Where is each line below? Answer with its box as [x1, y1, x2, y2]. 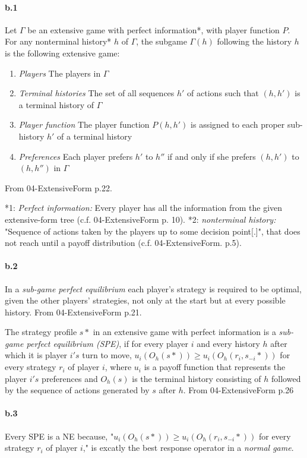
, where [105, 361, 132, 373]
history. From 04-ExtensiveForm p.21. [5, 305, 142, 318]
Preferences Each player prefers [18, 150, 133, 162]
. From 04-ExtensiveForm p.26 [183, 384, 294, 396]
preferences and [42, 372, 98, 384]
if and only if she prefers [167, 150, 256, 162]
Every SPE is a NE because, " [5, 429, 114, 442]
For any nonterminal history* [5, 35, 112, 48]
